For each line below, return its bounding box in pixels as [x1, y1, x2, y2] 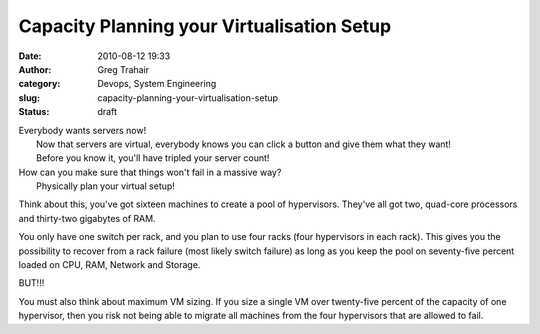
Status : [18, 106, 50, 118]
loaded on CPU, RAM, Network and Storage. [18, 259, 201, 271]
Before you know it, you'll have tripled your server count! [36, 152, 270, 164]
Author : [18, 63, 52, 75]
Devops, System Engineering [97, 78, 217, 90]
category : [18, 78, 61, 90]
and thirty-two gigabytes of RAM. [18, 212, 156, 224]
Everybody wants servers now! [18, 124, 147, 136]
